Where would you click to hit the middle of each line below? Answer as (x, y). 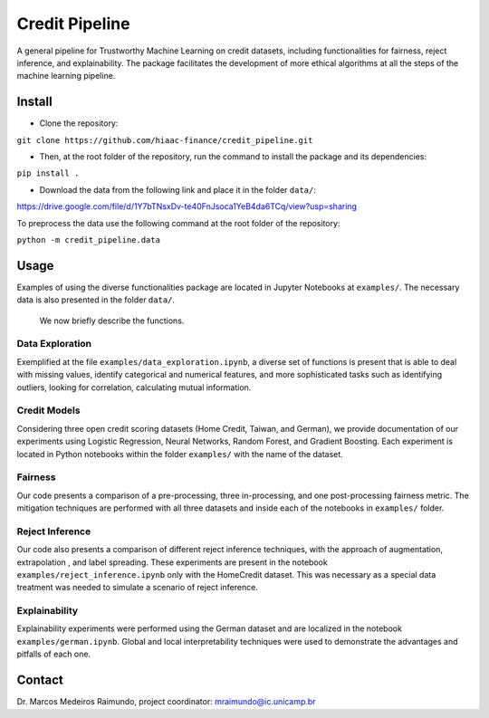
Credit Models (48, 410)
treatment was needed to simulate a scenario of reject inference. (137, 588)
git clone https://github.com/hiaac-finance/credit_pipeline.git (165, 140)
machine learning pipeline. (66, 76)
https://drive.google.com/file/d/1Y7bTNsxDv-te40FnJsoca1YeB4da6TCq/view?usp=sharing (187, 206)
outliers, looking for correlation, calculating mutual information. (134, 387)
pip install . (48, 173)
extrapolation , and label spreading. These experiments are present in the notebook (172, 562)
